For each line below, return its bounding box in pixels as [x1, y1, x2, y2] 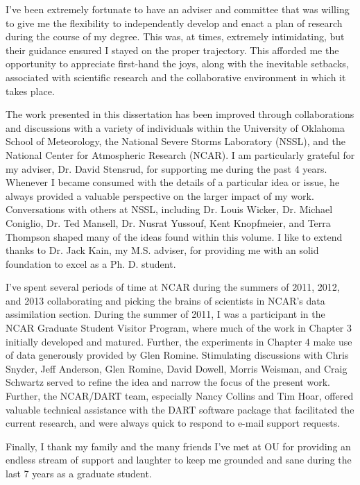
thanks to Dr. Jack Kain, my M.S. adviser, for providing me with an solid [6, 243, 319, 257]
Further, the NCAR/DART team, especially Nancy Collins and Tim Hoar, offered [6, 389, 354, 403]
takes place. [6, 83, 55, 98]
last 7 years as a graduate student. [6, 466, 152, 480]
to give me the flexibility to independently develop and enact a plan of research [6, 15, 343, 30]
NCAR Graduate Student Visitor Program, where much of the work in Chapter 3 [6, 321, 352, 335]
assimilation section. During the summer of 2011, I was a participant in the [6, 307, 325, 321]
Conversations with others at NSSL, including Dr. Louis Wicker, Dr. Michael [6, 202, 333, 216]
